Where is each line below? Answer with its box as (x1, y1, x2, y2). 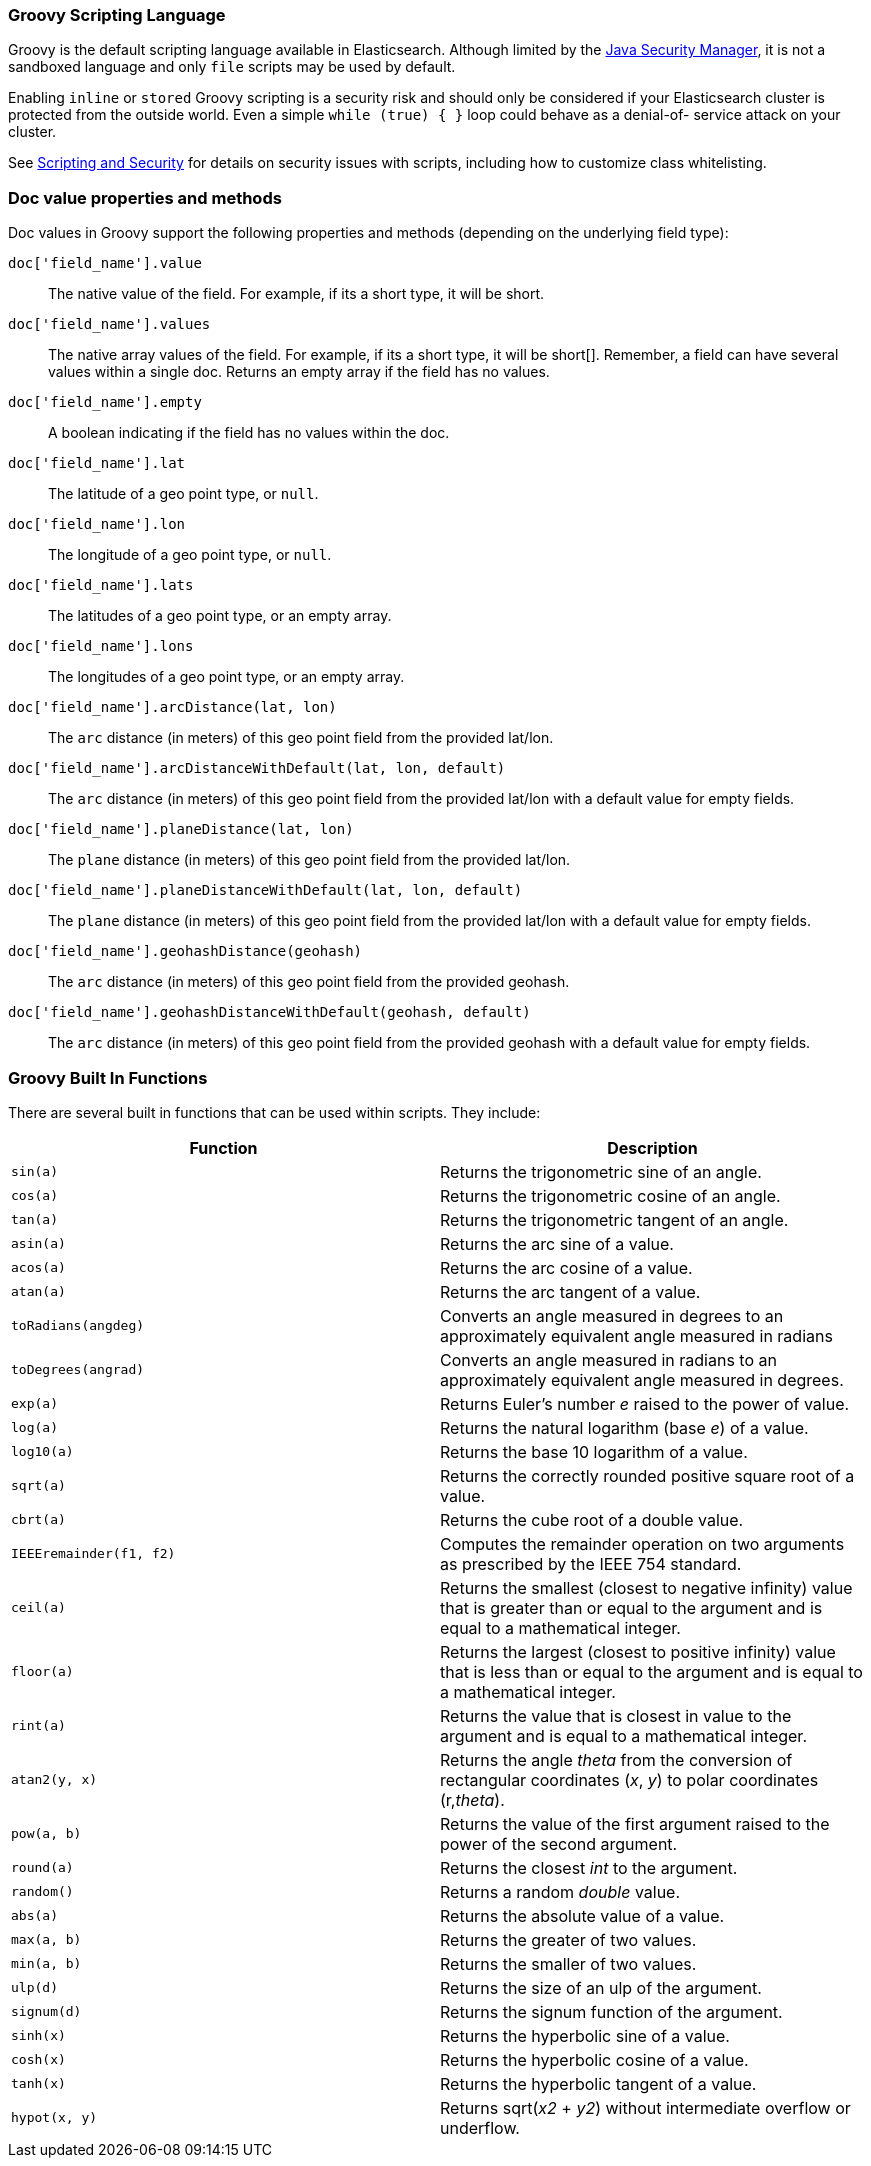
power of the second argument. (440, 1833, 678, 1854)
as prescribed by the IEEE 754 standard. (440, 1553, 742, 1574)
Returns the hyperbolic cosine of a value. (440, 2049, 749, 2070)
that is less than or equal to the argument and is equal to (440, 1661, 863, 1682)
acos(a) (11, 1260, 66, 1276)
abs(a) (11, 1908, 58, 1924)
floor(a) (11, 1664, 74, 1680)
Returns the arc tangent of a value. (440, 1281, 701, 1302)
